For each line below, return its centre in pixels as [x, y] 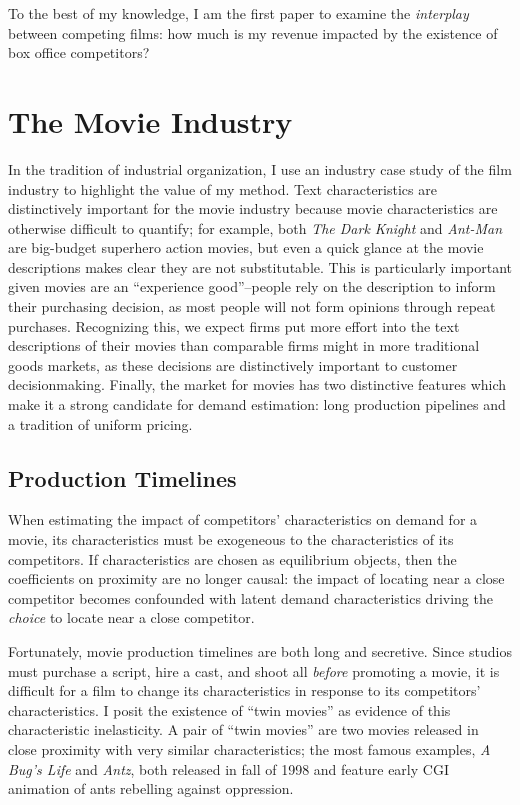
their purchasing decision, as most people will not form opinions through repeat [252, 306]
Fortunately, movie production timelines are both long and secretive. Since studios [260, 650]
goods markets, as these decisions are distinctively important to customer [233, 364]
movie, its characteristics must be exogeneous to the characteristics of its [231, 539]
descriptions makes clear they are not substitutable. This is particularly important [260, 266]
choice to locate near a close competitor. [131, 617]
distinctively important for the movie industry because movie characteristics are [253, 208]
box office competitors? [79, 52]
